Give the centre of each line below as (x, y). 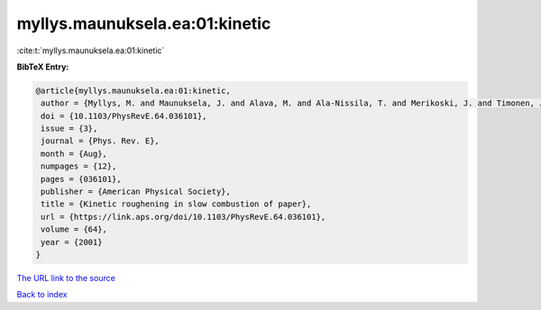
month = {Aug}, (74, 154)
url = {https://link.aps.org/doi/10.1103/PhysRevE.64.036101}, (183, 217)
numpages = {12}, (79, 166)
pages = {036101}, (81, 179)
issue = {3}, (69, 129)
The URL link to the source (66, 278)
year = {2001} (72, 242)
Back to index (42, 295)
